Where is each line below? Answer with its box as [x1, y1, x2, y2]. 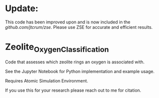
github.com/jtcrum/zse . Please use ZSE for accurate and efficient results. [5, 24, 153, 30]
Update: [5, 3, 39, 14]
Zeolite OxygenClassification [5, 41, 109, 54]
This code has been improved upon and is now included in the [5, 19, 131, 25]
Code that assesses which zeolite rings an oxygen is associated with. [5, 59, 145, 65]
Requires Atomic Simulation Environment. [5, 78, 89, 84]
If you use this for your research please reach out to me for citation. [5, 87, 141, 93]
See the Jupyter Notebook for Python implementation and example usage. [5, 69, 155, 75]
